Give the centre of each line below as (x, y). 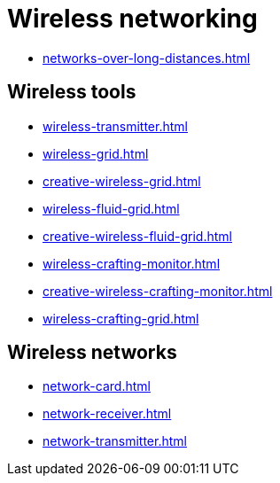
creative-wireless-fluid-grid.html (137, 236)
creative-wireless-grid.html (122, 181)
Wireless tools (72, 92)
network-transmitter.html (115, 441)
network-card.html (97, 386)
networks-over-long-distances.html (147, 58)
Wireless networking (132, 19)
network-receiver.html (107, 414)
